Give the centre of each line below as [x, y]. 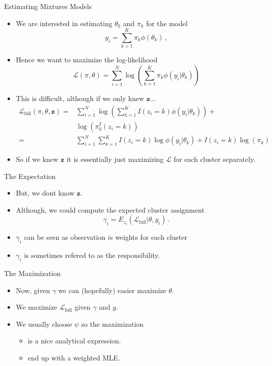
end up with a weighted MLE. [74, 358]
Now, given [33, 290]
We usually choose [44, 324]
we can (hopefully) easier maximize [112, 290]
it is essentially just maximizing [115, 159]
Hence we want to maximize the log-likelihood [87, 60]
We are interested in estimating [64, 23]
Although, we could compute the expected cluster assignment [110, 209]
